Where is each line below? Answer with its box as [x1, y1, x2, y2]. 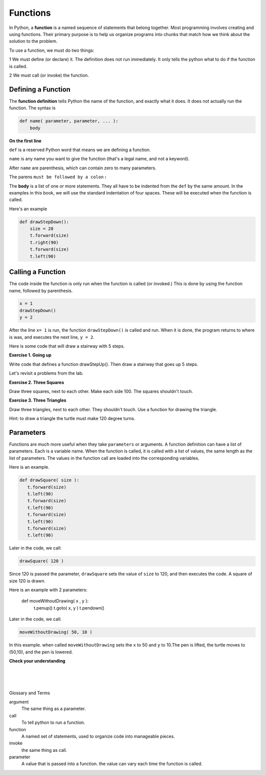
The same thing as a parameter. [21, 706, 86, 711]
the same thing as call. [21, 747, 67, 753]
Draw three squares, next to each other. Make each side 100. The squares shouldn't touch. [9, 388, 193, 394]
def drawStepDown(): [19, 219, 69, 225]
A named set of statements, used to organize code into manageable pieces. [21, 733, 175, 739]
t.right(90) [30, 239, 59, 245]
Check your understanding [9, 658, 66, 664]
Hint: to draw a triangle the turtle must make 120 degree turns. [9, 416, 135, 421]
